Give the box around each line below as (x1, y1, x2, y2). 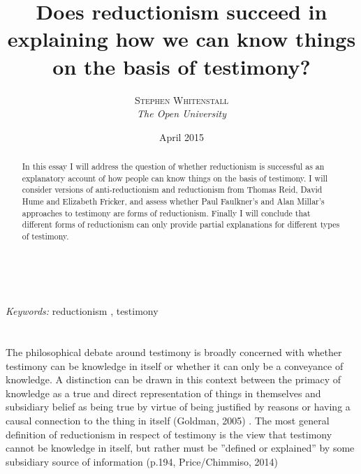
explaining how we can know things (7, 24, 356, 53)
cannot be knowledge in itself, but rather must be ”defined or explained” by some (6, 440, 355, 455)
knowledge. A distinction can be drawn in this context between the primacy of (6, 372, 341, 387)
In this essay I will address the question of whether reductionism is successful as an (22, 161, 325, 172)
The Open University (137, 106, 226, 121)
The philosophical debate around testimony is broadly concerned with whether (6, 345, 342, 360)
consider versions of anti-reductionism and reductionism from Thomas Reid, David (22, 184, 323, 195)
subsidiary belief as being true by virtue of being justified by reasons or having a (6, 399, 351, 414)
